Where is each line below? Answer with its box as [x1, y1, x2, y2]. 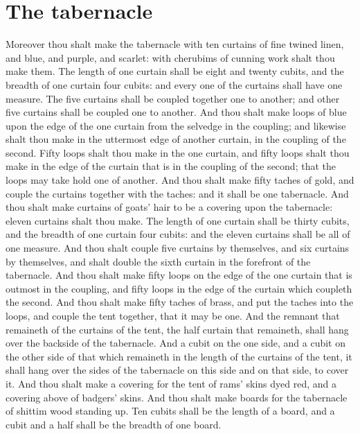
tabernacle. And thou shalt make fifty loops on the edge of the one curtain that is [6, 268, 352, 282]
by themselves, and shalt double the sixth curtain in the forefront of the [6, 254, 311, 268]
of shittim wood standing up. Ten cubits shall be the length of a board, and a [6, 403, 335, 418]
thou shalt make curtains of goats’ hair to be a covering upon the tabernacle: [6, 200, 333, 214]
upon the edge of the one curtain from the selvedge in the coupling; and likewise [6, 118, 346, 132]
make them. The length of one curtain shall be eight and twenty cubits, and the [6, 64, 344, 78]
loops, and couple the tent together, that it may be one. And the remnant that [6, 309, 340, 322]
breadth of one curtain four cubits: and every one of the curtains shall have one [6, 77, 343, 92]
